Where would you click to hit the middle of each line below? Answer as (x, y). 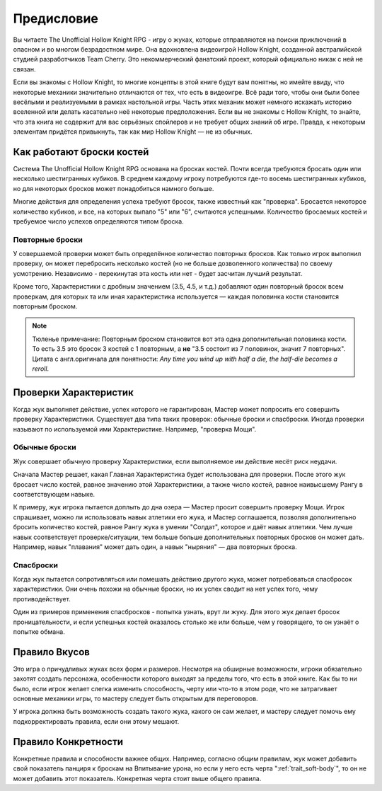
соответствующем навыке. (54, 494)
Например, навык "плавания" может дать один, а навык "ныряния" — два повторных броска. (155, 547)
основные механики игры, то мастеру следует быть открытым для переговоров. (135, 699)
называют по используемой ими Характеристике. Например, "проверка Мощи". (135, 429)
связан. (24, 69)
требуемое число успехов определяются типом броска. (98, 221)
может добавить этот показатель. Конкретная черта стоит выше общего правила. (137, 778)
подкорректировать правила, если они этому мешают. (96, 721)
